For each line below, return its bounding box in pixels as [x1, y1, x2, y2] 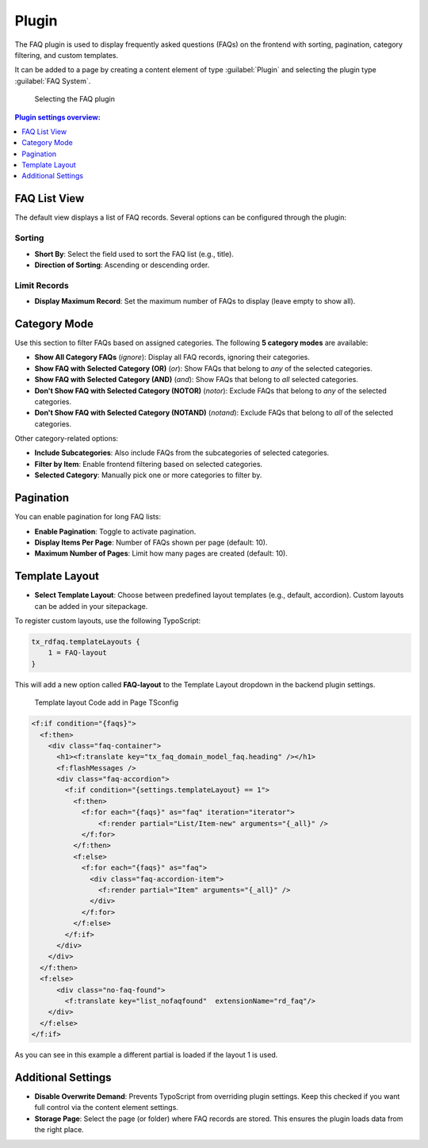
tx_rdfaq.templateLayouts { [31, 637, 140, 646]
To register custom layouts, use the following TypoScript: [14, 616, 201, 626]
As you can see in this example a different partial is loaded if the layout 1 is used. [14, 1050, 278, 1060]
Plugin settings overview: [14, 112, 101, 122]
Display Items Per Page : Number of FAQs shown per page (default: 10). [34, 538, 268, 547]
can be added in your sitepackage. [34, 601, 148, 610]
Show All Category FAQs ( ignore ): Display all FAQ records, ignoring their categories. [34, 353, 311, 362]
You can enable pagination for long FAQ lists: [14, 512, 162, 522]
